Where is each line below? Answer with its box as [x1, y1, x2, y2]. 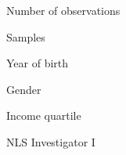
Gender [6, 81, 41, 97]
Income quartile [6, 107, 81, 124]
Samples [6, 28, 45, 45]
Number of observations [6, 2, 121, 18]
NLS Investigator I [6, 133, 95, 150]
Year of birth [6, 55, 69, 71]
